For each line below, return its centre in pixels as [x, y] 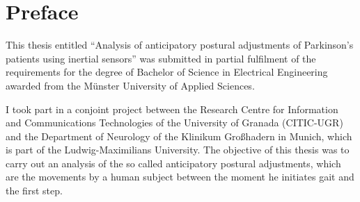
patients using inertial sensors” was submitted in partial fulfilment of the [161, 58]
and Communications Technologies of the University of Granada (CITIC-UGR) [174, 123]
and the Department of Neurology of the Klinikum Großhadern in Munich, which [179, 136]
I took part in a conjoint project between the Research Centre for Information [172, 109]
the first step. [34, 191]
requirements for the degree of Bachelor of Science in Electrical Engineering [167, 72]
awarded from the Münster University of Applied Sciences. [130, 85]
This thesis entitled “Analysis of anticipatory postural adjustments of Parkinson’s [180, 45]
